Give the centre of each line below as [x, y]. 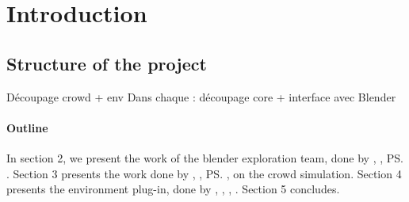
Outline [27, 127]
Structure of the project [107, 63]
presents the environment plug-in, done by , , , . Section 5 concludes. [173, 189]
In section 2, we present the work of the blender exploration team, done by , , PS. [205, 157]
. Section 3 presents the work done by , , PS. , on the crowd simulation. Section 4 [204, 173]
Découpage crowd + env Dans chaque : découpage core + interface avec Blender [201, 96]
